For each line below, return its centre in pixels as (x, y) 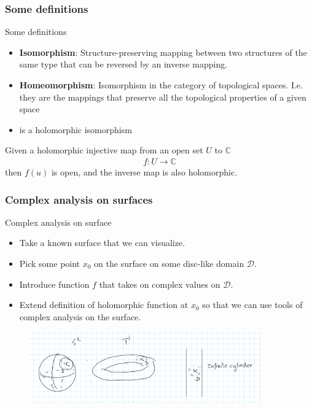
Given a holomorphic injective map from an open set (104, 150)
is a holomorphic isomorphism (76, 129)
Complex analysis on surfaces (79, 199)
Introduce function (54, 284)
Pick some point (50, 263)
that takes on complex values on (160, 284)
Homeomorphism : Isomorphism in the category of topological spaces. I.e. (161, 85)
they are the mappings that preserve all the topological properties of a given (163, 97)
